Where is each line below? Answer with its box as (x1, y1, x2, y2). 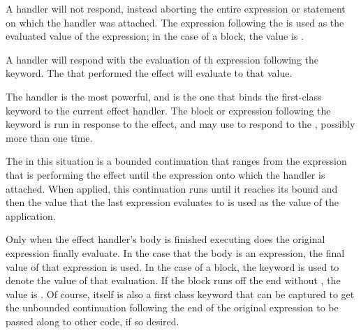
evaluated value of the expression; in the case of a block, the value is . (6, 29, 304, 43)
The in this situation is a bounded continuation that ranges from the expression (6, 154, 347, 168)
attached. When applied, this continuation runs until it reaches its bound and (6, 181, 338, 195)
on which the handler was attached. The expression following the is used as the (6, 15, 344, 29)
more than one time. (6, 130, 93, 145)
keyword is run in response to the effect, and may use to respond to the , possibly (6, 117, 355, 131)
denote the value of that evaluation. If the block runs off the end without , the (6, 273, 341, 288)
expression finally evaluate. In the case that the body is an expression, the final (6, 245, 345, 260)
